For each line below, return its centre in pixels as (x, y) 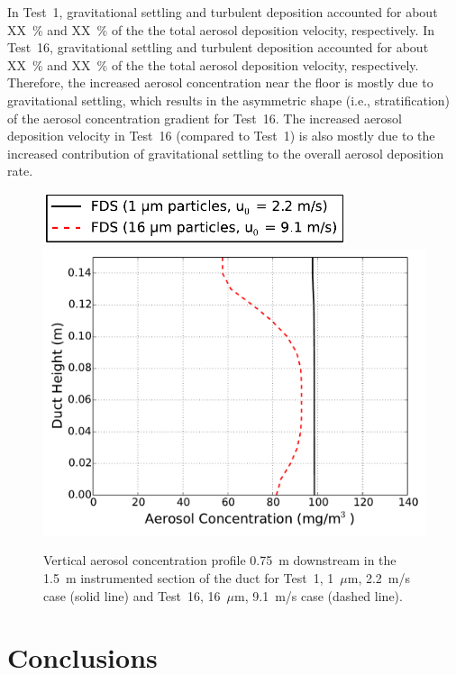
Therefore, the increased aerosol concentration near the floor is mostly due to (220, 82)
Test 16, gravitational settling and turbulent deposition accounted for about (218, 47)
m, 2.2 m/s (379, 577)
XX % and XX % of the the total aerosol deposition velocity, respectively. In (221, 29)
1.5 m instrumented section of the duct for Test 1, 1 (189, 577)
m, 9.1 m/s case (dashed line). (319, 595)
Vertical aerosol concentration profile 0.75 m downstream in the (220, 560)
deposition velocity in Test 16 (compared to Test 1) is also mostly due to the (221, 136)
